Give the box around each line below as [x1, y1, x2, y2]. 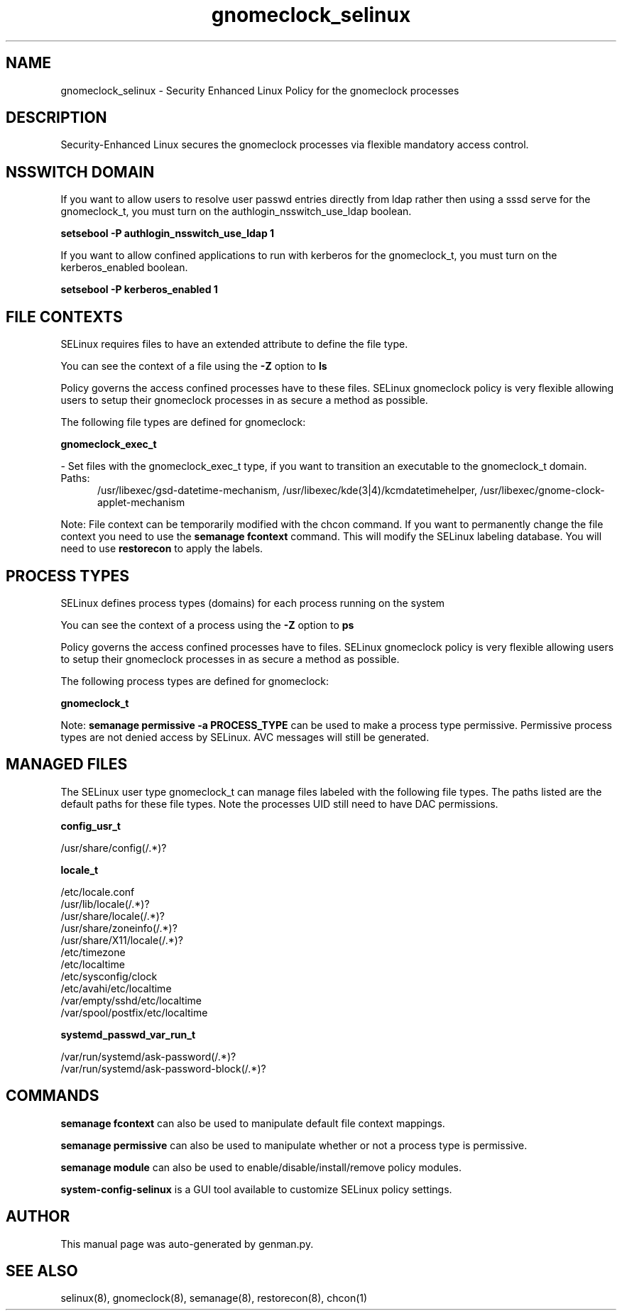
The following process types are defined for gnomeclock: [60, 674, 329, 687]
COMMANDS [6, 1087, 99, 1105]
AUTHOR [6, 1207, 70, 1226]
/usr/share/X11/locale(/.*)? [60, 933, 183, 946]
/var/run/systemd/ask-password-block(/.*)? [60, 1062, 266, 1075]
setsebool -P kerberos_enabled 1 [60, 283, 218, 296]
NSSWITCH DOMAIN [6, 163, 155, 181]
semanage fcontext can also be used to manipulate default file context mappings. [60, 1117, 445, 1129]
